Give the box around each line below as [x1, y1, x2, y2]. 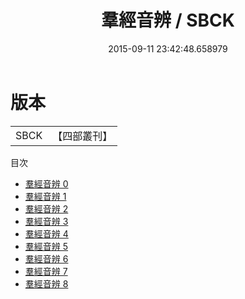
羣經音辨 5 [24, 240, 69, 252]
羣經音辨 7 [24, 265, 68, 277]
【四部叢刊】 [52, 129, 113, 143]
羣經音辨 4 [24, 227, 69, 240]
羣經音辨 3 [24, 215, 69, 227]
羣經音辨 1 [24, 190, 67, 202]
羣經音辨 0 [24, 177, 69, 190]
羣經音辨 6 [24, 252, 69, 265]
